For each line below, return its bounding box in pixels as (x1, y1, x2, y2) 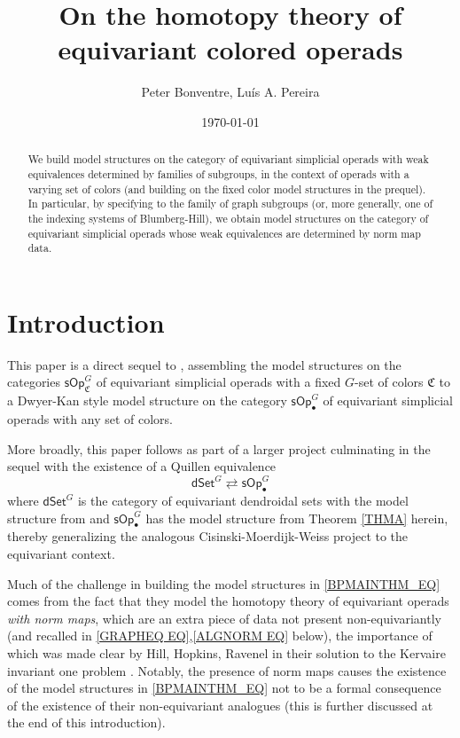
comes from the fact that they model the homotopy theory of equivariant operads (7, 592, 449, 610)
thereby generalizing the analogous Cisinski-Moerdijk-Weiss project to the (7, 527, 409, 546)
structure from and (7, 508, 110, 527)
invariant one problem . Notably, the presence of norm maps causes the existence (7, 661, 447, 679)
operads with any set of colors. (7, 410, 173, 428)
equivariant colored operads (58, 31, 403, 67)
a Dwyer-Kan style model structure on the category (7, 391, 287, 410)
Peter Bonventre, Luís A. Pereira (141, 82, 320, 101)
